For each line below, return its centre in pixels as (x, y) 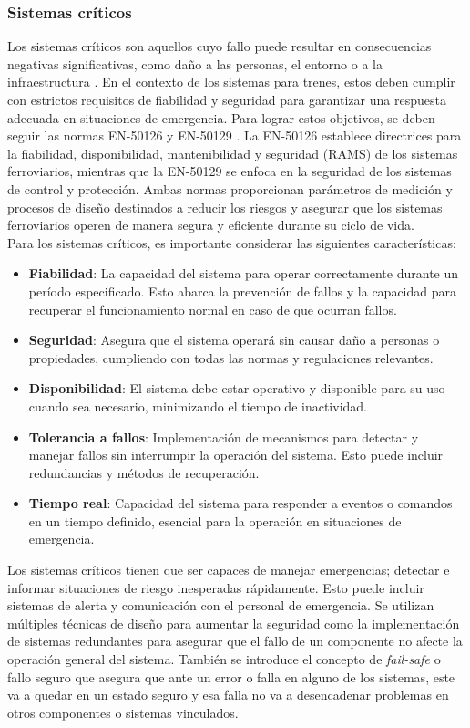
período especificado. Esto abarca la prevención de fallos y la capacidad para (243, 291)
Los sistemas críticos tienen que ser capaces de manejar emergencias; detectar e (229, 570)
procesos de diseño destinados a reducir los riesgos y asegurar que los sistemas (225, 207)
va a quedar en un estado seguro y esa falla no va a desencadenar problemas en (228, 695)
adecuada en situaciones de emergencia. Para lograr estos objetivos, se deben (221, 117)
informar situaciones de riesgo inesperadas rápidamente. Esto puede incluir (216, 587)
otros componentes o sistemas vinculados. (123, 712)
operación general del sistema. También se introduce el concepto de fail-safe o (224, 659)
